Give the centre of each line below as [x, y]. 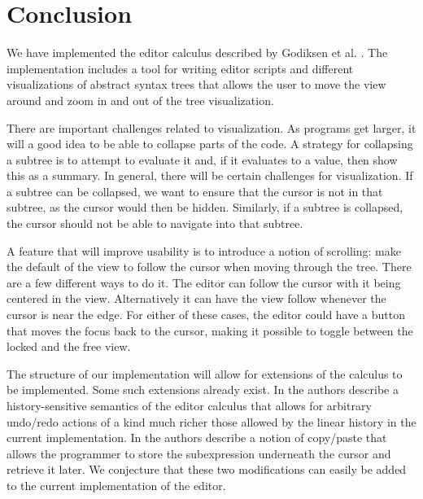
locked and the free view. [69, 346]
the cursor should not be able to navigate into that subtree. [155, 223]
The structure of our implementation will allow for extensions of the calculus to [205, 373]
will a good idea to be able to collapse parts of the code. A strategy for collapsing [210, 144]
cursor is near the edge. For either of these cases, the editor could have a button [206, 315]
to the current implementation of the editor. [116, 485]
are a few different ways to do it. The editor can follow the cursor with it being [204, 282]
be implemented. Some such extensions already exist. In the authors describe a [203, 390]
